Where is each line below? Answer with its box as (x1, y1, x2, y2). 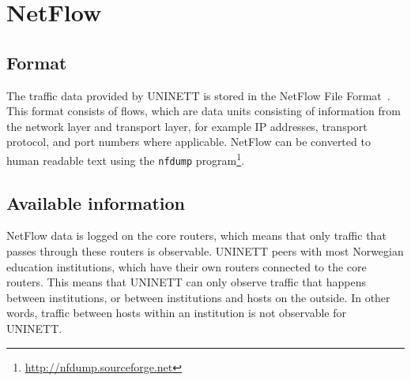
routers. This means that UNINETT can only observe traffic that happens (6, 274, 366, 290)
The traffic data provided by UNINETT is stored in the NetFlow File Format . (6, 87, 390, 103)
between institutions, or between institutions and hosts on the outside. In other (6, 289, 390, 305)
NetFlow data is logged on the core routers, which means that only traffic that (6, 227, 386, 244)
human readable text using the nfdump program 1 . (6, 149, 245, 168)
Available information (6, 190, 186, 215)
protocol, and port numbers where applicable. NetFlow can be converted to (6, 133, 371, 150)
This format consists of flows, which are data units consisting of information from (6, 103, 401, 119)
